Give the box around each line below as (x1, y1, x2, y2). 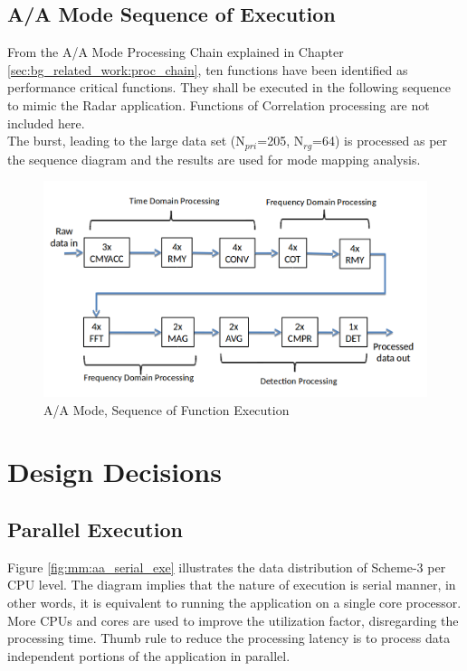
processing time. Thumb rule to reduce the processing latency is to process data (7, 628, 451, 647)
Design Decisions (7, 453, 222, 490)
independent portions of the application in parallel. (7, 646, 291, 665)
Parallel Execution (7, 515, 183, 543)
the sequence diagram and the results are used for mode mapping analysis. (7, 149, 421, 168)
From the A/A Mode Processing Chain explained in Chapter (7, 43, 344, 61)
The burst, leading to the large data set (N (7, 131, 245, 150)
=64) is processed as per (312, 131, 448, 150)
